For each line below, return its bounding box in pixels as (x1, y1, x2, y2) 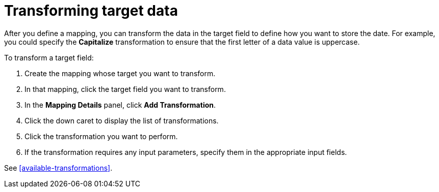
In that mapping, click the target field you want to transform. (24, 84, 226, 93)
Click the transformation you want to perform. (24, 132, 178, 141)
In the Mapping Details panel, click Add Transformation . (24, 100, 216, 109)
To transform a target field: (4, 53, 94, 62)
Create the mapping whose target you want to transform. (24, 69, 216, 78)
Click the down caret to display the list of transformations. (24, 116, 219, 125)
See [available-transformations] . (4, 163, 113, 172)
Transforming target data (4, 2, 178, 19)
